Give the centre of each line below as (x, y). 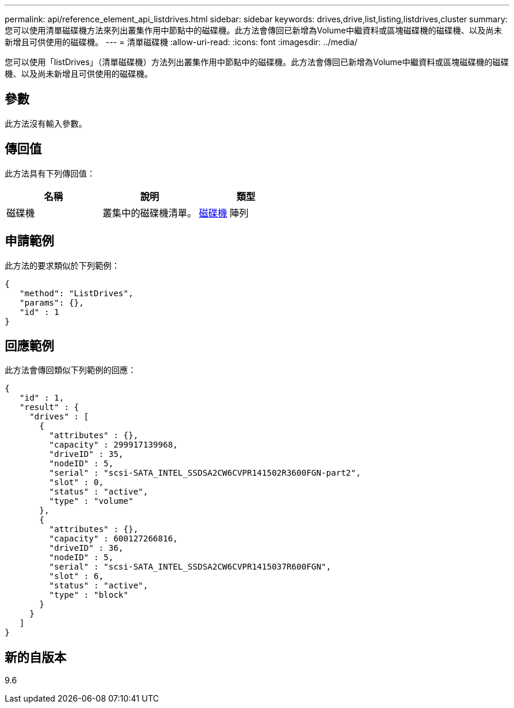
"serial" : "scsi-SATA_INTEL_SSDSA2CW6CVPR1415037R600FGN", (190, 567)
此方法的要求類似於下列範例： (62, 265)
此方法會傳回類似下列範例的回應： (70, 370)
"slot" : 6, (76, 576)
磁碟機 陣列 (224, 213)
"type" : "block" (89, 595)
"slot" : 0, (76, 482)
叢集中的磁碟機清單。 (150, 213)
